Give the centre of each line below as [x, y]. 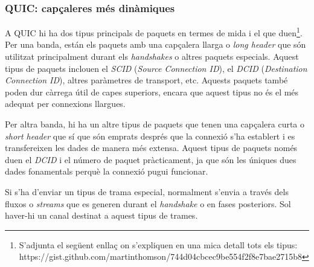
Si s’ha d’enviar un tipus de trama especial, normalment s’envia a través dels [147, 191]
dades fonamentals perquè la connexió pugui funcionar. [107, 171]
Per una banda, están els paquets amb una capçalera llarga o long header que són [155, 44]
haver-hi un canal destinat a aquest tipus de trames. [101, 215]
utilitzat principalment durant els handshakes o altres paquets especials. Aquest [152, 56]
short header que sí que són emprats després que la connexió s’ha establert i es [150, 136]
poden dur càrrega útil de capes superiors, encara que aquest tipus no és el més [152, 92]
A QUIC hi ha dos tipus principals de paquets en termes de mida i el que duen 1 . [154, 32]
